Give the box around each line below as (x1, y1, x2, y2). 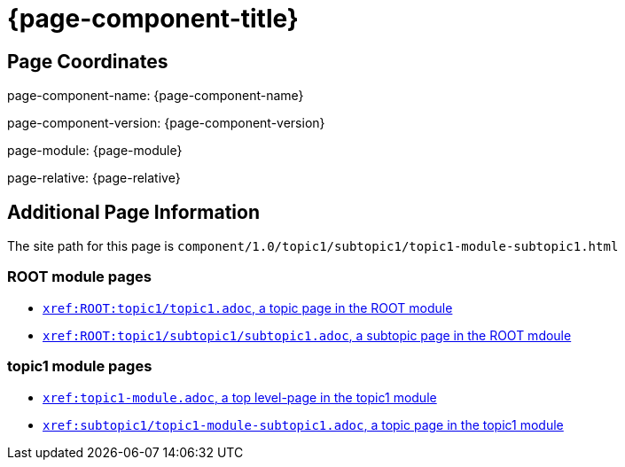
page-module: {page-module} (7, 143, 183, 159)
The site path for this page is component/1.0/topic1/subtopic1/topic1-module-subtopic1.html (7, 238, 619, 254)
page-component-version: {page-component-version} (7, 115, 325, 131)
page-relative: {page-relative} (7, 170, 181, 186)
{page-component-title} (7, 4, 299, 34)
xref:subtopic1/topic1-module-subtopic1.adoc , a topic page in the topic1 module (43, 416, 564, 432)
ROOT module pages (7, 268, 152, 286)
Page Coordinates (7, 50, 168, 73)
